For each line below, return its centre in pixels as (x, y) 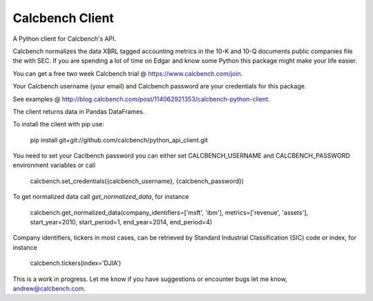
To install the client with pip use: (59, 124)
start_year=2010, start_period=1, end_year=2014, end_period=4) (121, 222)
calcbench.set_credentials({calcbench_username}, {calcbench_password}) (137, 181)
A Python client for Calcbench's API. (65, 39)
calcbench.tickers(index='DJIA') (76, 263)
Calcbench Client (63, 18)
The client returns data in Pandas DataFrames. (79, 111)
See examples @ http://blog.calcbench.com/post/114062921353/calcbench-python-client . (141, 99)
